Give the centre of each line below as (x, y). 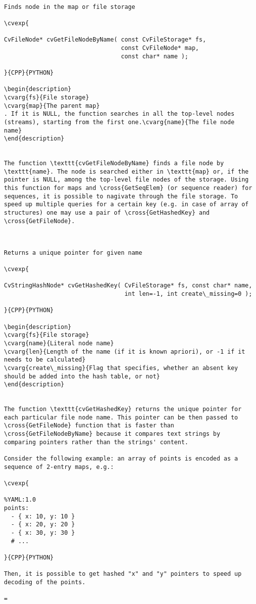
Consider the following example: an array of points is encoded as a (121, 459)
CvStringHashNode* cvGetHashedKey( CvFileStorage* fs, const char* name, (128, 286)
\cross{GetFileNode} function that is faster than (89, 426)
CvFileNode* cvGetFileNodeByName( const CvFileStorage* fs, (105, 40)
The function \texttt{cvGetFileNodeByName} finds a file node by (114, 163)
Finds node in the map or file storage (70, 7)
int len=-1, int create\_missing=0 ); (188, 294)
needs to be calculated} (45, 360)
